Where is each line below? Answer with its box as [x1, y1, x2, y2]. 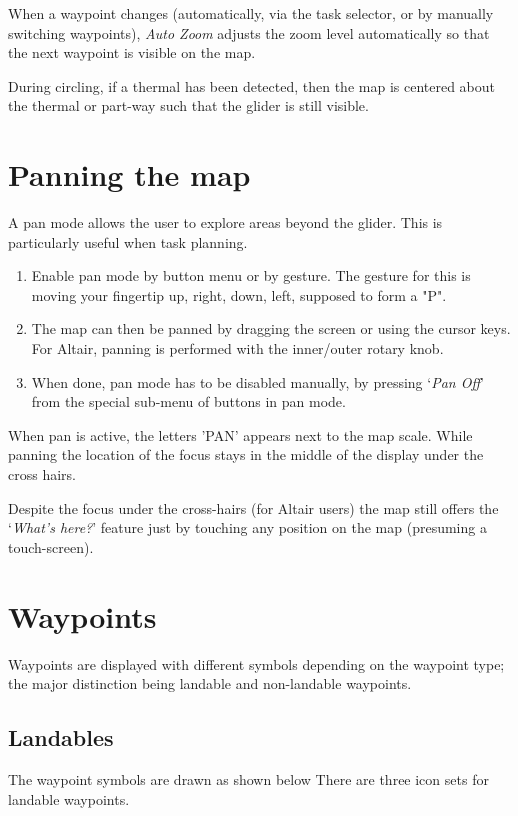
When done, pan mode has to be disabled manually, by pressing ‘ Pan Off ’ [31, 371, 484, 392]
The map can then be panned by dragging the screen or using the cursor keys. [31, 318, 511, 339]
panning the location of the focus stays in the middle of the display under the [8, 444, 484, 465]
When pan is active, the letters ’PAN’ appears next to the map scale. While [8, 424, 473, 445]
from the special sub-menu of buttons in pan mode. [31, 391, 346, 412]
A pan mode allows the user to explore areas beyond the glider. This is [8, 212, 443, 233]
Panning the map [8, 154, 251, 195]
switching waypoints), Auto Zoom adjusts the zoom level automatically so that [8, 22, 490, 43]
